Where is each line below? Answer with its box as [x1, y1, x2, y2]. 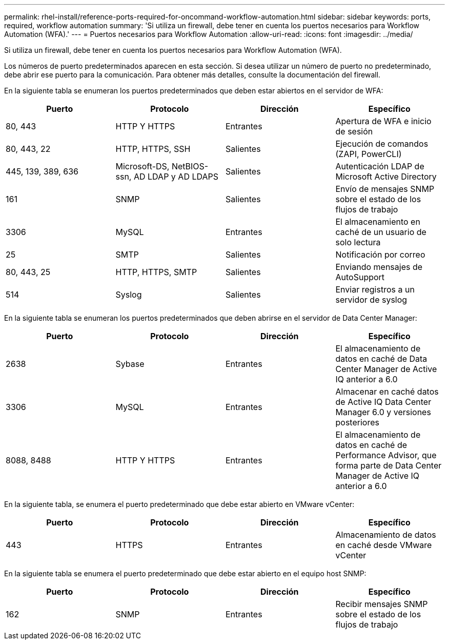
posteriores [335, 417, 379, 427]
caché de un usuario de [335, 227, 426, 237]
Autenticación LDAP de [335, 161, 424, 171]
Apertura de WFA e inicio [335, 116, 432, 126]
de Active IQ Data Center [335, 397, 432, 407]
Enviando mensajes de [335, 262, 423, 272]
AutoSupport [335, 272, 385, 282]
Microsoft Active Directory [335, 171, 437, 182]
